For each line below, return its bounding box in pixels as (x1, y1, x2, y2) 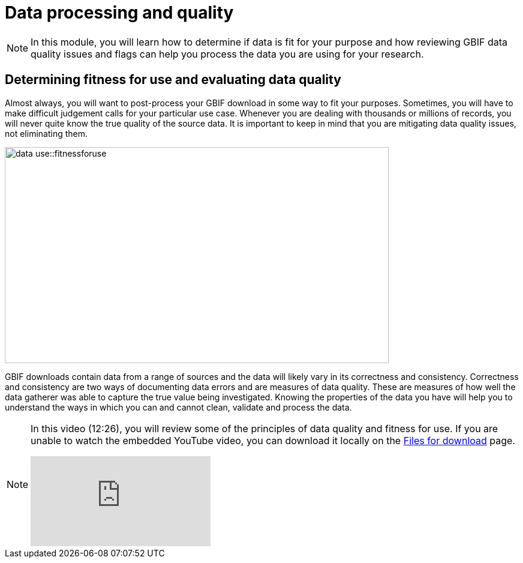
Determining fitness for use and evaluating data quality (5, 72, 341, 88)
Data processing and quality (5, 2, 234, 23)
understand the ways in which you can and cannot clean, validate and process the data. (5, 402, 352, 412)
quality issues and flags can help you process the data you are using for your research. (31, 47, 424, 60)
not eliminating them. (5, 128, 88, 139)
